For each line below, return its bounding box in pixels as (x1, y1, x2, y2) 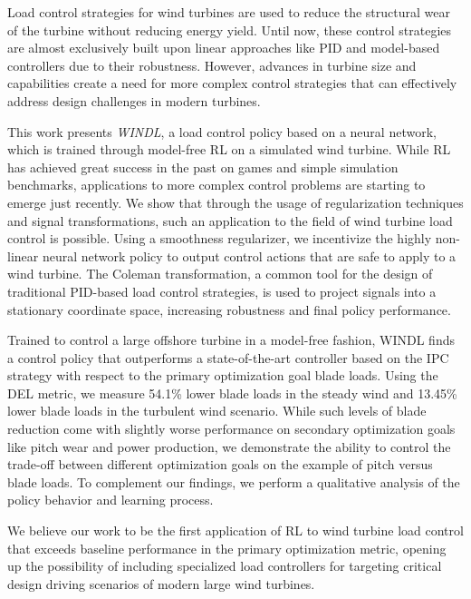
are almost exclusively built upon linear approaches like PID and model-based (7, 38, 440, 57)
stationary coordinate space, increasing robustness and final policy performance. (7, 299, 451, 319)
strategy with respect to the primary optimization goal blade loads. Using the (7, 366, 438, 385)
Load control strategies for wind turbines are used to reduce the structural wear (7, 3, 450, 21)
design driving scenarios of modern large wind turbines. (7, 574, 315, 593)
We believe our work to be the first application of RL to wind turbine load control (7, 521, 464, 540)
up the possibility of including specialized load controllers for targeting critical (7, 556, 442, 575)
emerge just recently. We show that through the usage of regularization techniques (7, 192, 464, 211)
